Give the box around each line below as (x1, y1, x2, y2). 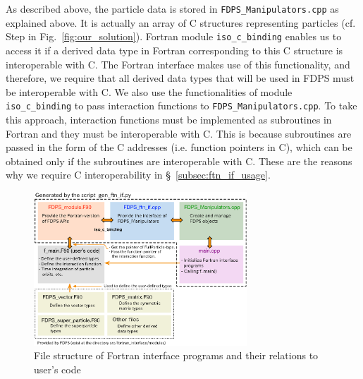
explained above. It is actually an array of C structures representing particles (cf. (6, 15, 356, 30)
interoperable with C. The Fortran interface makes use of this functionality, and (6, 56, 350, 71)
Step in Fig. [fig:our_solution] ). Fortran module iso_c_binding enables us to (6, 29, 342, 44)
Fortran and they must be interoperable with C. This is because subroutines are (6, 126, 352, 140)
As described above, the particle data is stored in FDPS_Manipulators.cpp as (6, 1, 339, 16)
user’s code (34, 361, 81, 376)
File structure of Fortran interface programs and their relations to (34, 348, 319, 363)
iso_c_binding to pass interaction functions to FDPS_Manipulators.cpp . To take (6, 98, 357, 113)
